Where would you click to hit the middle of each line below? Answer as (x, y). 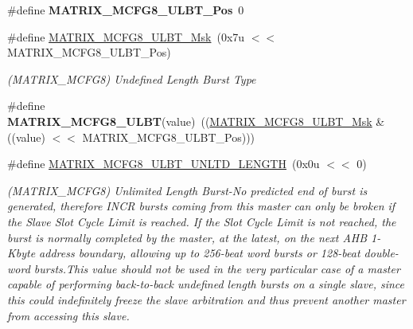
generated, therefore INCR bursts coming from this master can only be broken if (201, 206)
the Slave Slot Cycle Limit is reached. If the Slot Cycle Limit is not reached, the (202, 221)
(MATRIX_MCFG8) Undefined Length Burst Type (132, 78)
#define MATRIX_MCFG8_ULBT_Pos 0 (126, 10)
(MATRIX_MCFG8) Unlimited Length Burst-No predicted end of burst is (187, 190)
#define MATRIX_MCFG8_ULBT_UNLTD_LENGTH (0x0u (164, 164)
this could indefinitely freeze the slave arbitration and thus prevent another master (206, 299)
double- (381, 253)
